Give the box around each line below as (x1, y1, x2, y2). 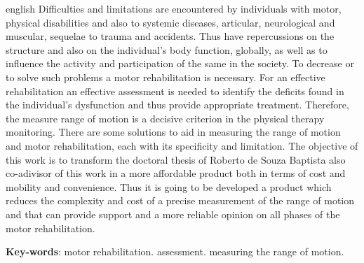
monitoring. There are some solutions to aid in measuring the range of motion (6, 125, 341, 139)
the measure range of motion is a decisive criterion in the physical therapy (6, 111, 325, 125)
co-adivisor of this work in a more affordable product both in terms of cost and (6, 166, 346, 180)
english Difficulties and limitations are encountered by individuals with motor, (6, 1, 342, 15)
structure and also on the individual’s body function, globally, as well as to (6, 42, 328, 57)
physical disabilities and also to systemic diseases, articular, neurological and (6, 15, 335, 29)
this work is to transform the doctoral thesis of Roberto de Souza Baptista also (6, 152, 346, 166)
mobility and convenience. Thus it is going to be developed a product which (6, 179, 332, 194)
